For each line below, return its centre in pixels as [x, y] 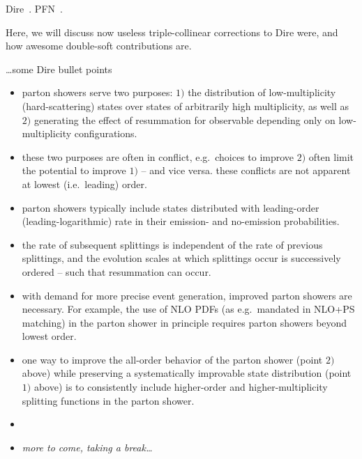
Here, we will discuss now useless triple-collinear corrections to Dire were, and [172, 32]
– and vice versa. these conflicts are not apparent [246, 170]
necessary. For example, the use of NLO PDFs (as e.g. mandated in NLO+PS [188, 309]
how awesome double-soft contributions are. [99, 46]
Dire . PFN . [34, 8]
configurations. [106, 133]
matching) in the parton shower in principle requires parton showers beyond [184, 322]
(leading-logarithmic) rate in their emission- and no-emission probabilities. [181, 221]
